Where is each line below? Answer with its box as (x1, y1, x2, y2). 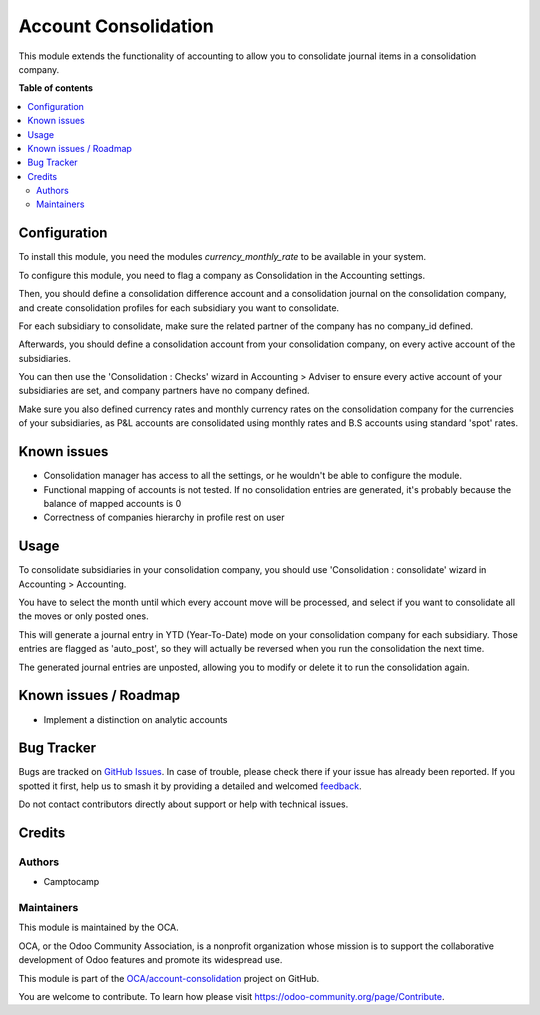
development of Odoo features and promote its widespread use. (18, 954, 283, 966)
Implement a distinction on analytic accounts (43, 713, 228, 725)
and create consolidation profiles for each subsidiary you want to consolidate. (18, 301, 340, 314)
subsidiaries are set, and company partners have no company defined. (18, 385, 310, 397)
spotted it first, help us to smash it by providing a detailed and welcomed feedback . (18, 780, 362, 792)
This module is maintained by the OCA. (18, 921, 179, 934)
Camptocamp (43, 876, 100, 888)
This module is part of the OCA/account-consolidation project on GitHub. (18, 972, 320, 984)
